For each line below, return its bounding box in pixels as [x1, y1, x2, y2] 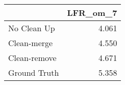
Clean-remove [8, 52, 57, 63]
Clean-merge [8, 37, 53, 49]
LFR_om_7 [67, 7, 117, 18]
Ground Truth [8, 67, 59, 78]
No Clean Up [8, 22, 55, 34]
